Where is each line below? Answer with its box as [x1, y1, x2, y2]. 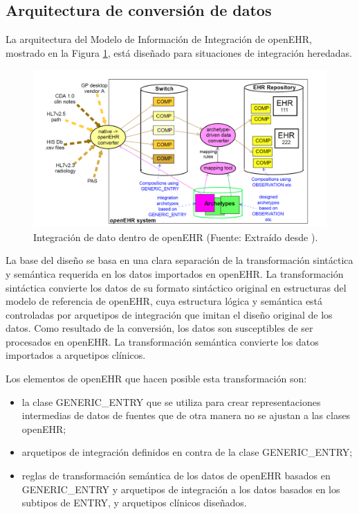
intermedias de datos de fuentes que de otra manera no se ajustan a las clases [21, 408, 351, 423]
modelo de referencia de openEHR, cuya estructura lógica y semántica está [6, 294, 323, 308]
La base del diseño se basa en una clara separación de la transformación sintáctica [6, 253, 353, 267]
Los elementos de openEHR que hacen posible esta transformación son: [6, 371, 307, 386]
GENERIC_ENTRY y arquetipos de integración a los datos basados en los [21, 481, 340, 496]
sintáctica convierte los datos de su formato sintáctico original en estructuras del [6, 280, 347, 294]
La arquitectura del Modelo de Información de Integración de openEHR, [6, 32, 312, 46]
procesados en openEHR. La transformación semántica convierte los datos [6, 334, 319, 348]
